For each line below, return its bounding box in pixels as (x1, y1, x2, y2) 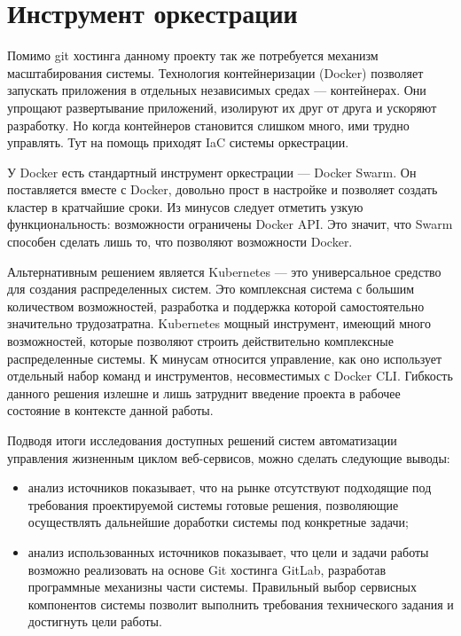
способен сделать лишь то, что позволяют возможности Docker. (7, 232, 353, 251)
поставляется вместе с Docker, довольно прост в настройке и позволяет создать (7, 180, 438, 199)
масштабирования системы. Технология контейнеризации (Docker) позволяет (7, 63, 424, 82)
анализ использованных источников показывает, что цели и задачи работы (27, 542, 429, 561)
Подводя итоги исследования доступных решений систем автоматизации (7, 431, 397, 449)
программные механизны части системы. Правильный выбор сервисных (27, 577, 418, 596)
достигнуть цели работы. (27, 612, 162, 631)
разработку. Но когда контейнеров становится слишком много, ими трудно (7, 115, 410, 134)
